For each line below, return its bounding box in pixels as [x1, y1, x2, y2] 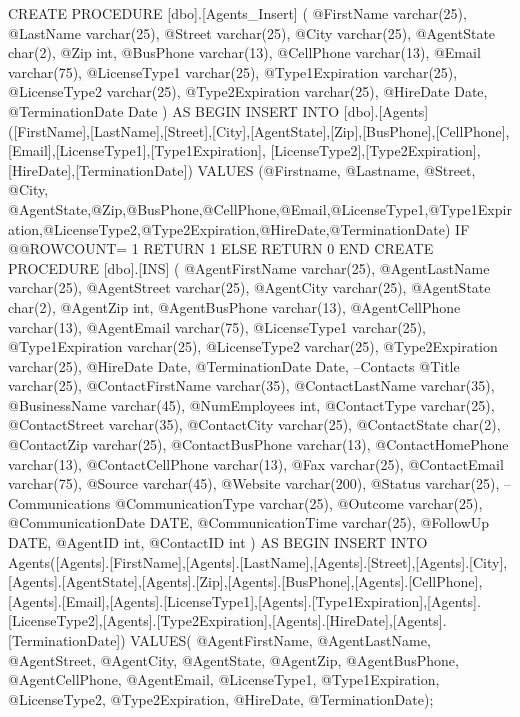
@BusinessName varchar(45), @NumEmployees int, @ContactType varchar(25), [8, 394, 495, 415]
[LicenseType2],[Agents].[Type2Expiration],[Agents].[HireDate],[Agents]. [8, 610, 447, 631]
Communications [8, 492, 111, 513]
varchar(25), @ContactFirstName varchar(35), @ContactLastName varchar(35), [8, 375, 495, 396]
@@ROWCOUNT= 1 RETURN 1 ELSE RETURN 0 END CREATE [8, 238, 434, 259]
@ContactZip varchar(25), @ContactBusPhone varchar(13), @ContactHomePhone [8, 434, 509, 455]
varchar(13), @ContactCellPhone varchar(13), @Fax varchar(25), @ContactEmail [8, 453, 504, 474]
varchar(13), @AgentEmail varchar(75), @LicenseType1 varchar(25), [8, 316, 426, 337]
